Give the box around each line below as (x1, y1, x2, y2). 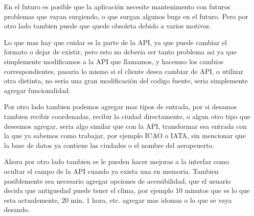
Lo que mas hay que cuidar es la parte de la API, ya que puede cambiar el (4, 37, 227, 47)
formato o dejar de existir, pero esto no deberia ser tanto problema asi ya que (4, 47, 237, 57)
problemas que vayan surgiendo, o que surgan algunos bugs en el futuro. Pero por (4, 11, 249, 21)
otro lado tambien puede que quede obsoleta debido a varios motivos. (4, 21, 211, 31)
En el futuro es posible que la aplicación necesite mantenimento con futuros (4, 1, 231, 11)
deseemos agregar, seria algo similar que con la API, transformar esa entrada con (4, 120, 247, 131)
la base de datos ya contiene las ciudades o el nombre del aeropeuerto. (4, 140, 214, 150)
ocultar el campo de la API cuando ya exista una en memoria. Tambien (4, 166, 219, 176)
